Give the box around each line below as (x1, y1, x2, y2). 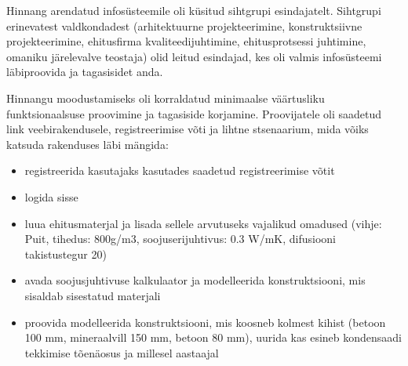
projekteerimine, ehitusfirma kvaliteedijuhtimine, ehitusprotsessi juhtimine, (6, 33, 366, 49)
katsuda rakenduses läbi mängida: (6, 136, 169, 152)
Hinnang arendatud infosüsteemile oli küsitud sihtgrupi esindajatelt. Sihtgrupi (6, 2, 381, 18)
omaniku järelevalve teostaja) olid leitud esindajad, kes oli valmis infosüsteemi (6, 48, 382, 64)
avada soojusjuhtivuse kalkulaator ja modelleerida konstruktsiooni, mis (24, 272, 366, 288)
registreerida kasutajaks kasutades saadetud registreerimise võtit (24, 162, 335, 179)
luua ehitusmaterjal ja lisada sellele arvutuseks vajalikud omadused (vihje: (24, 215, 382, 231)
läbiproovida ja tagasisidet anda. (6, 63, 163, 80)
